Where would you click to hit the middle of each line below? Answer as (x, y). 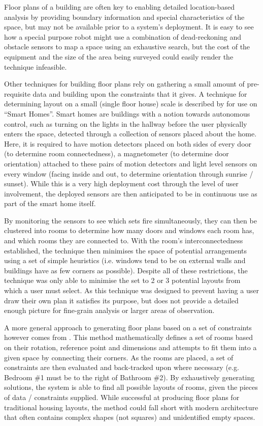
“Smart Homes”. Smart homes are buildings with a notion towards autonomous (127, 113)
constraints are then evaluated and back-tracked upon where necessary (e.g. (122, 367)
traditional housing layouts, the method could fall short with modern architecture (131, 407)
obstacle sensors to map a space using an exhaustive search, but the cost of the (127, 47)
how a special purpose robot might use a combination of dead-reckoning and (123, 36)
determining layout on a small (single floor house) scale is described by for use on (131, 104)
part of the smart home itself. (50, 203)
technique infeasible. (36, 66)
